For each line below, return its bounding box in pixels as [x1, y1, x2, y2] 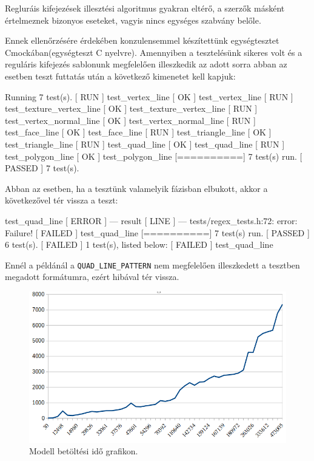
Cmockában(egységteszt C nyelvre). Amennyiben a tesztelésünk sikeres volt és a [5, 46, 302, 58]
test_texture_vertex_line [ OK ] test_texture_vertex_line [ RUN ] [5, 102, 258, 115]
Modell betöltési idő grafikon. [29, 445, 138, 457]
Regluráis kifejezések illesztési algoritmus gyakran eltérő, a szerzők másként [5, 2, 285, 14]
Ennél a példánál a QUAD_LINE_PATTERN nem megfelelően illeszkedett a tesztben [5, 258, 300, 271]
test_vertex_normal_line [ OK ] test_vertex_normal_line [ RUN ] [5, 114, 256, 126]
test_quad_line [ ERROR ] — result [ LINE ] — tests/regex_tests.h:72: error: [5, 214, 298, 227]
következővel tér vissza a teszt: [5, 194, 118, 207]
